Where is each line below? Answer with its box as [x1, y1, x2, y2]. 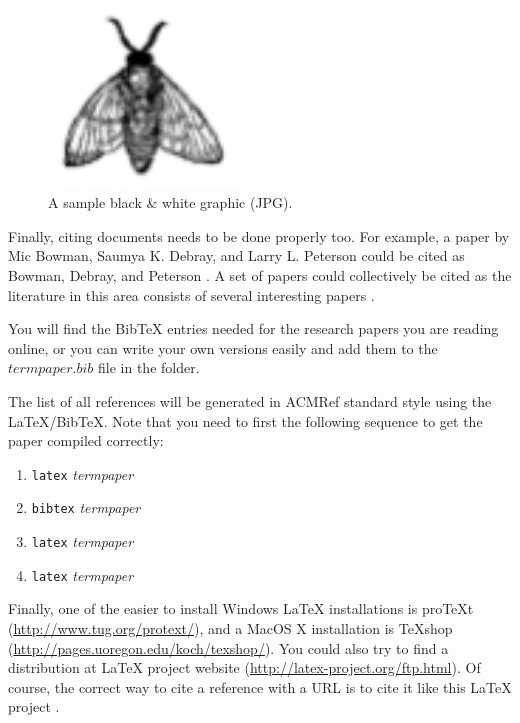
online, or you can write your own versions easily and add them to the [8, 337, 438, 358]
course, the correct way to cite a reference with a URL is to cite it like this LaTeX [8, 676, 512, 697]
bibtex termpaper [31, 497, 141, 518]
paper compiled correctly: [8, 430, 164, 451]
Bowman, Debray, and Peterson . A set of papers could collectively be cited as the [8, 265, 512, 286]
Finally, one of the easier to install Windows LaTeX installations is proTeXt [8, 598, 474, 619]
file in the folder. [98, 357, 200, 378]
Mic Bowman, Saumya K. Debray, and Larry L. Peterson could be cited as [8, 245, 465, 266]
